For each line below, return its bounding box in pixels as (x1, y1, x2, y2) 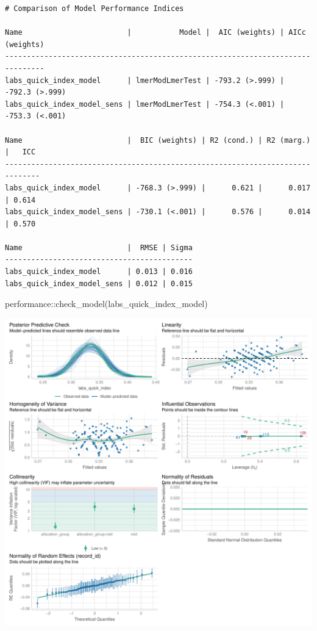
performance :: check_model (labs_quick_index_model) (5, 297, 208, 310)
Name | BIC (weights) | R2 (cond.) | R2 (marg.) (5, 135, 311, 145)
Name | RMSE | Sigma (5, 243, 193, 252)
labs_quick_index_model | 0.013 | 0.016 (5, 267, 193, 276)
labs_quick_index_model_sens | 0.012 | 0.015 (5, 279, 193, 288)
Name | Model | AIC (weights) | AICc (5, 28, 306, 37)
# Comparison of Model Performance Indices (5, 4, 184, 13)
